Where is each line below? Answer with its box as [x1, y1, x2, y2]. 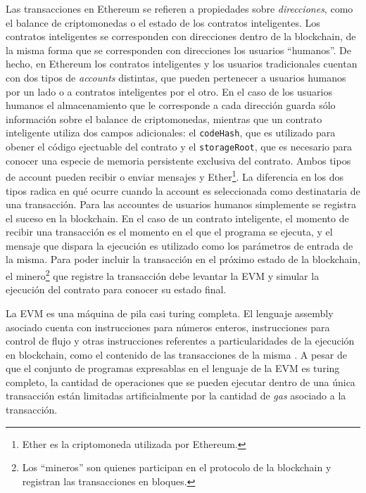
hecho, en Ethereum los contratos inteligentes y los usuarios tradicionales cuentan [6, 56, 358, 71]
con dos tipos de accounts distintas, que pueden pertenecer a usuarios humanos [6, 70, 346, 84]
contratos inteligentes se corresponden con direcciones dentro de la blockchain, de [6, 29, 356, 44]
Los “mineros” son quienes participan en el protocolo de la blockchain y [22, 460, 332, 475]
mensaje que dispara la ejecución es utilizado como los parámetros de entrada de [6, 238, 353, 252]
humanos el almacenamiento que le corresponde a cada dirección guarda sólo [6, 98, 336, 113]
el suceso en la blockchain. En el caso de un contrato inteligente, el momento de [6, 210, 349, 225]
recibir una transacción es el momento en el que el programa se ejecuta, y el [6, 224, 333, 239]
